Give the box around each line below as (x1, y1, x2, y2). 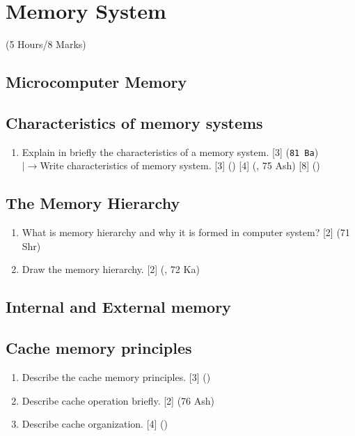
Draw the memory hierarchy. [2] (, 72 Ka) (22, 262, 200, 277)
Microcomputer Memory (6, 71, 187, 93)
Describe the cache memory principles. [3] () (22, 369, 211, 384)
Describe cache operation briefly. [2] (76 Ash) (22, 393, 214, 407)
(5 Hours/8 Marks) (6, 37, 86, 52)
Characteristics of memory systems (6, 111, 263, 133)
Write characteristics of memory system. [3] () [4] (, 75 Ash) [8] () (40, 158, 320, 173)
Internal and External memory (6, 296, 231, 318)
